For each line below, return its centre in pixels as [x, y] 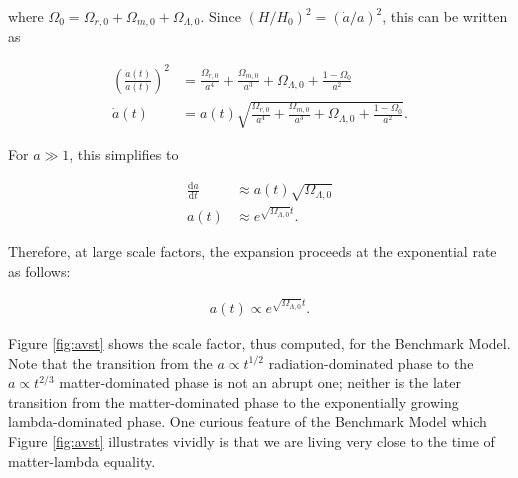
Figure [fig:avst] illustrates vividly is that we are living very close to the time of [251, 441]
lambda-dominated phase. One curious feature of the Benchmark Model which [247, 421]
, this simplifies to [124, 154]
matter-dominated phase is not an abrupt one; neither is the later [260, 382]
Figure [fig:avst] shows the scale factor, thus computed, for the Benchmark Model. [259, 343]
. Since [220, 16]
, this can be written [445, 16]
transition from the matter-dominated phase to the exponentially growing [233, 401]
